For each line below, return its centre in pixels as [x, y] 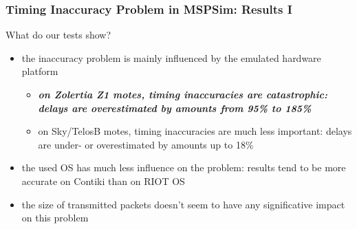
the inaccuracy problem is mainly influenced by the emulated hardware [171, 57]
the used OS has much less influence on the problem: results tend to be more [184, 167]
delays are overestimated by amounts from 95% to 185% [175, 108]
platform [40, 71]
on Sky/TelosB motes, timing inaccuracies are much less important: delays [195, 131]
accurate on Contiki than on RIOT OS [103, 181]
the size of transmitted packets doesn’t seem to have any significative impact [183, 204]
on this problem [55, 218]
